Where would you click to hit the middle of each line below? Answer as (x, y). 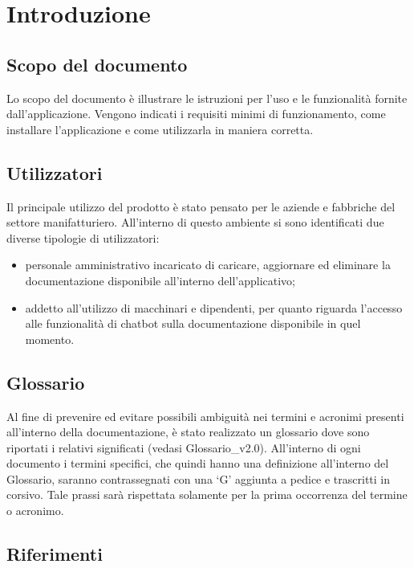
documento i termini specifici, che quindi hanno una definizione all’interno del (198, 463)
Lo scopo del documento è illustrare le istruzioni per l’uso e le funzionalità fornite (207, 98)
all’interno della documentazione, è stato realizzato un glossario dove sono (188, 432)
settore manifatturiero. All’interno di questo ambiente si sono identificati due (195, 222)
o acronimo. (35, 511)
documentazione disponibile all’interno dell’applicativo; (160, 280)
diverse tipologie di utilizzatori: (83, 237)
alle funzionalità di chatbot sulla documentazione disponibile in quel (193, 323)
